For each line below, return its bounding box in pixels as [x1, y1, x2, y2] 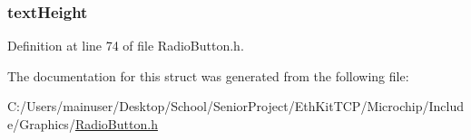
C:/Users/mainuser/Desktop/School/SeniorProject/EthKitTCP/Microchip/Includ [7, 97, 465, 116]
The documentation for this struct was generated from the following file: [7, 66, 409, 85]
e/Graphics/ [7, 115, 75, 133]
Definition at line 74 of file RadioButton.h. [7, 36, 244, 55]
